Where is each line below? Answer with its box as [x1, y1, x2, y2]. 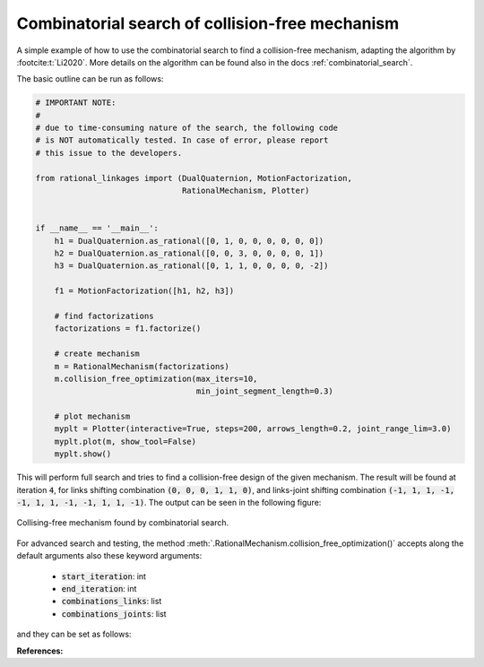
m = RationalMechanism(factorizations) [54, 361, 230, 371]
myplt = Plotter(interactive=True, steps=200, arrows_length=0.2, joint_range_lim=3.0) [54, 424, 452, 434]
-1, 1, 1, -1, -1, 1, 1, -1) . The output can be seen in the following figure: [16, 498, 322, 508]
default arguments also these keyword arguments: [16, 550, 203, 561]
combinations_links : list [61, 596, 162, 607]
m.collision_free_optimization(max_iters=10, [54, 373, 258, 384]
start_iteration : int [61, 570, 147, 582]
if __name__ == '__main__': [35, 223, 159, 233]
